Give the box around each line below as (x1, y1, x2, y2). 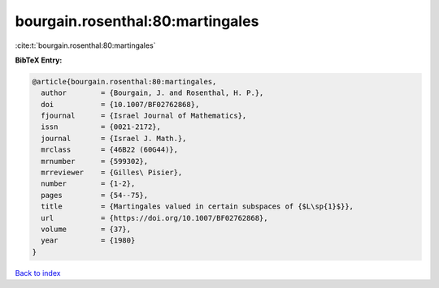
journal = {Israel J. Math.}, (41, 134, 187, 143)
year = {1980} (41, 236, 136, 245)
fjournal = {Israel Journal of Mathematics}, (41, 111, 247, 121)
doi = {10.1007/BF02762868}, (41, 100, 200, 109)
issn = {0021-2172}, (41, 123, 162, 131)
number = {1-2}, (41, 179, 136, 188)
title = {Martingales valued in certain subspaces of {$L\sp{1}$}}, (41, 202, 354, 211)
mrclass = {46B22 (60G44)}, (41, 145, 179, 154)
